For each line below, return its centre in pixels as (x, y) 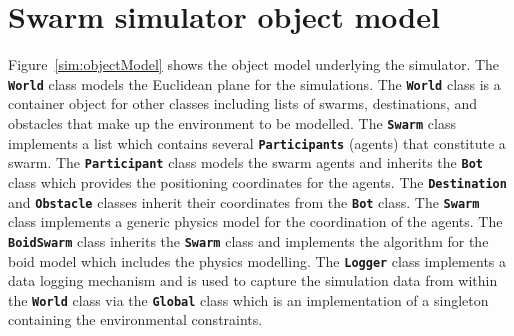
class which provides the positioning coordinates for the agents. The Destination (257, 181)
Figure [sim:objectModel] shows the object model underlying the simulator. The (254, 64)
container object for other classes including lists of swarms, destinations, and (243, 103)
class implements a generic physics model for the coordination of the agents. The (255, 221)
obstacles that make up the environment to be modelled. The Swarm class (232, 122)
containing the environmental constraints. (135, 319)
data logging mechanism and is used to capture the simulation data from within (253, 280)
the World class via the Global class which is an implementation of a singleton (248, 299)
